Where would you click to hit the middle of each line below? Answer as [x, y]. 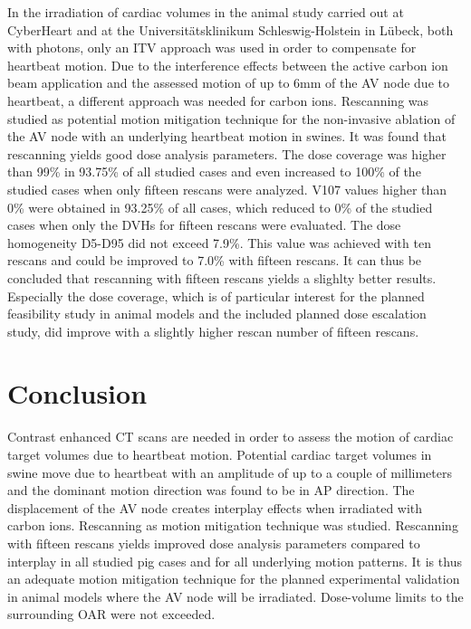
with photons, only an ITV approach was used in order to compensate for [212, 48]
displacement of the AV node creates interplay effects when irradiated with [215, 507]
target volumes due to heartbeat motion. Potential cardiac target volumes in [220, 454]
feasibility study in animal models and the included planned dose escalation [217, 314]
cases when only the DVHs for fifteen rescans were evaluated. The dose [204, 225]
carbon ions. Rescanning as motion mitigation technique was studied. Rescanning [233, 525]
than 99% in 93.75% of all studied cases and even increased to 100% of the [214, 172]
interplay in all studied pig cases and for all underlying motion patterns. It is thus [235, 561]
